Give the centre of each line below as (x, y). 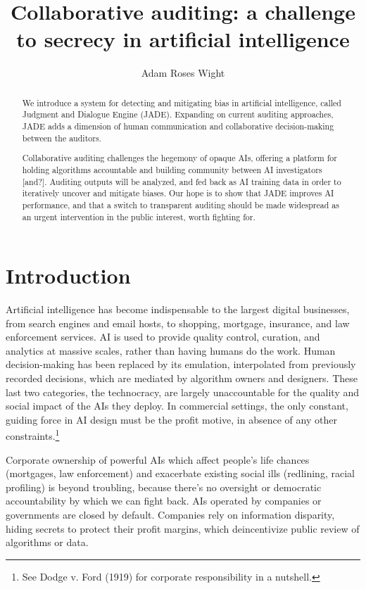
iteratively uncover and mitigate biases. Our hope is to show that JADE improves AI (178, 193)
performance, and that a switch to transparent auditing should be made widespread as (181, 204)
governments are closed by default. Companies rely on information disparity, (170, 515)
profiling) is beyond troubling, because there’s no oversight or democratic (164, 487)
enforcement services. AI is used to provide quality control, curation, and (163, 337)
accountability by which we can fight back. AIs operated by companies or (164, 501)
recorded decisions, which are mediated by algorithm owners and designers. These (182, 378)
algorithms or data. (47, 542)
